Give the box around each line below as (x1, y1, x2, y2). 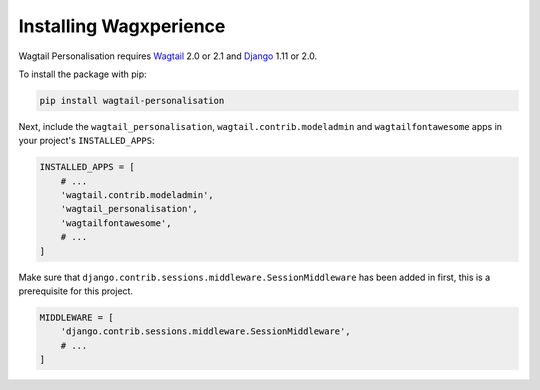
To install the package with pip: (18, 68, 147, 80)
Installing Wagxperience (18, 15, 226, 37)
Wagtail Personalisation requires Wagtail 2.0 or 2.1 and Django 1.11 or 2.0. (18, 50, 318, 62)
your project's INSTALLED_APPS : (18, 135, 155, 147)
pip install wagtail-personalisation (39, 95, 225, 106)
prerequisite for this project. (18, 285, 134, 297)
